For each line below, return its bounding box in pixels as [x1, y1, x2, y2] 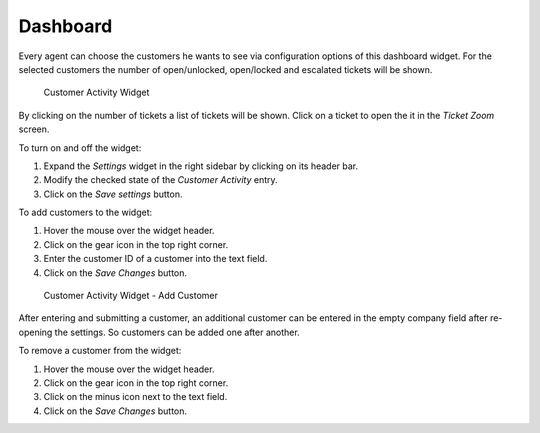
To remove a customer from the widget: [18, 345, 182, 357]
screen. [18, 123, 50, 135]
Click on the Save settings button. [43, 188, 183, 200]
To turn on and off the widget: [18, 141, 142, 154]
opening [18, 326, 53, 338]
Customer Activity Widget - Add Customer [43, 290, 219, 302]
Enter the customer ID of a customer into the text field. [43, 253, 268, 265]
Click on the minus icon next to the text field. [43, 391, 228, 403]
